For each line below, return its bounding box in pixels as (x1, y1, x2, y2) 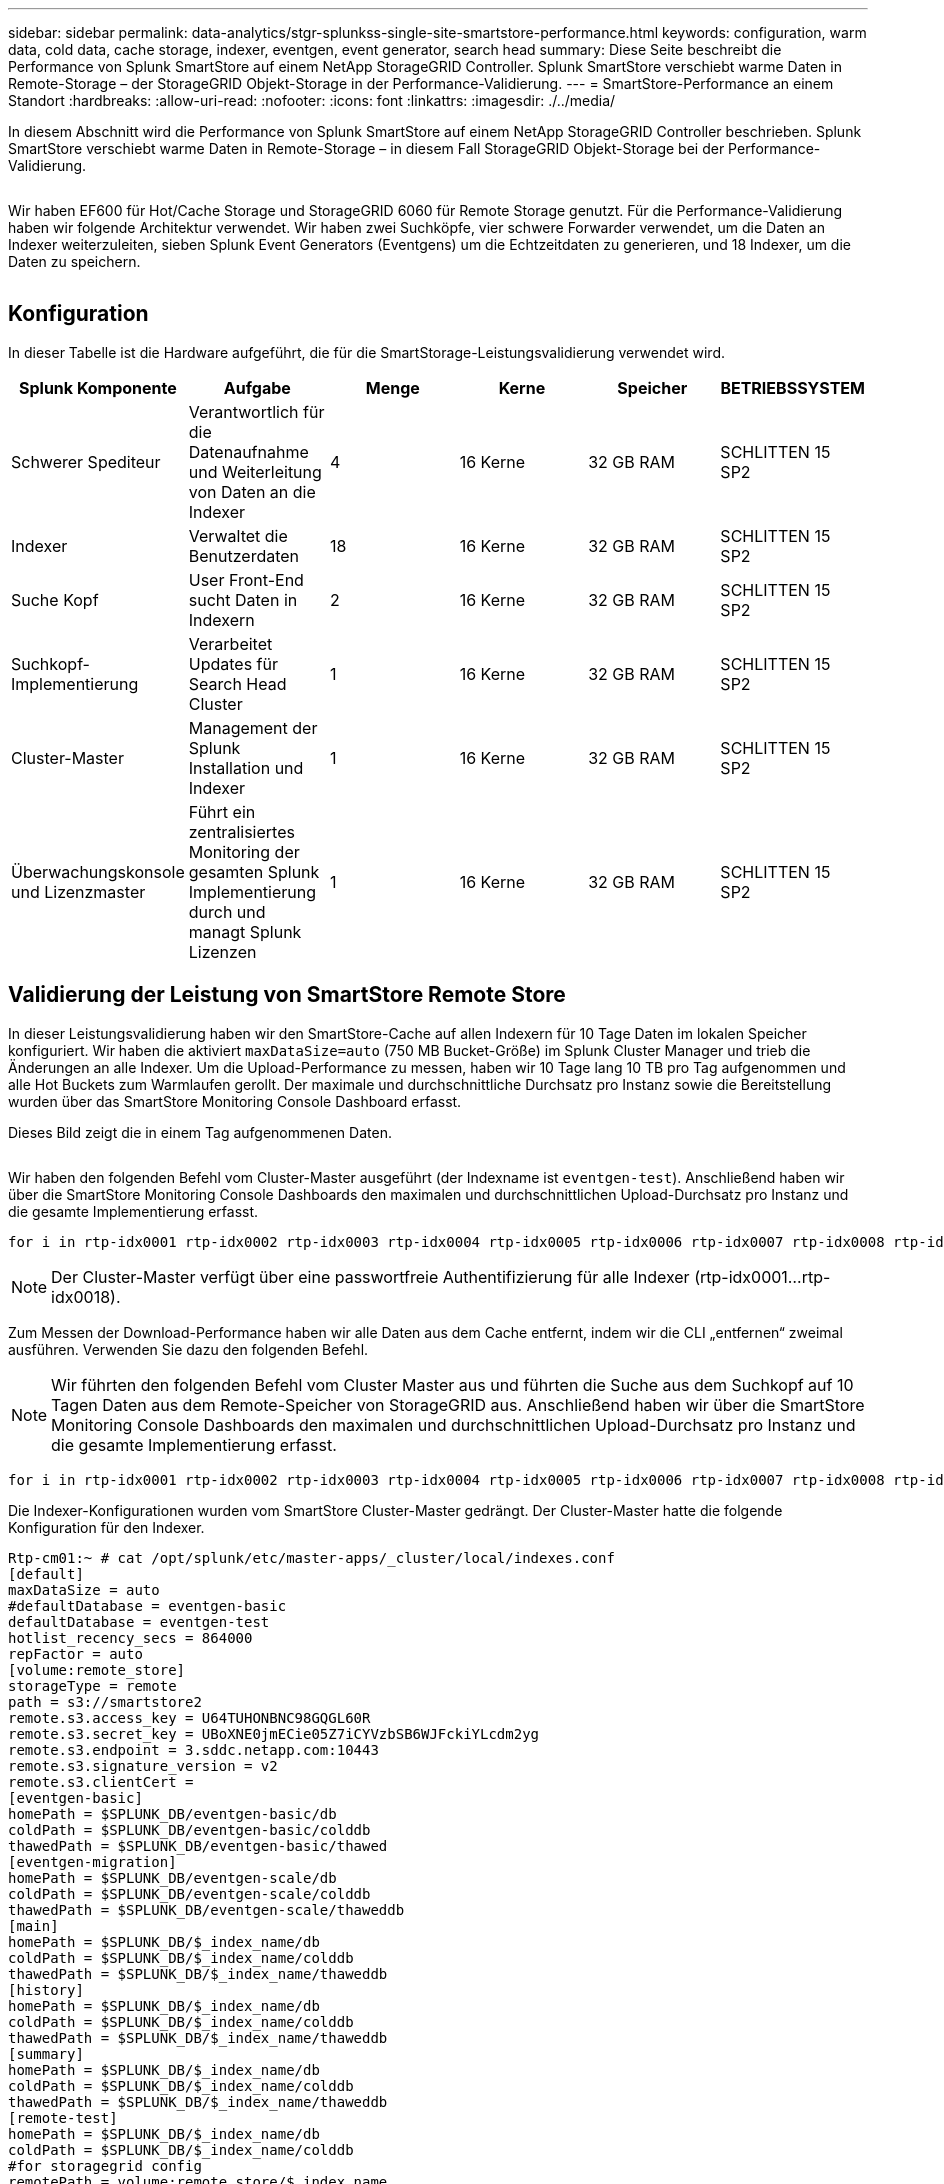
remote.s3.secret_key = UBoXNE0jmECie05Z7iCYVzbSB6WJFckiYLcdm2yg (8, 1725, 540, 1742)
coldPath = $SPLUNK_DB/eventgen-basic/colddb (8, 1821, 371, 1838)
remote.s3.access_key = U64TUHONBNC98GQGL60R (8, 1709, 371, 1726)
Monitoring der (188, 841, 300, 862)
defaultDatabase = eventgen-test (8, 1613, 270, 1630)
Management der (188, 717, 318, 738)
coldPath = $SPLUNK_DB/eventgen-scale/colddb (8, 1885, 371, 1902)
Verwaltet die (188, 525, 288, 546)
